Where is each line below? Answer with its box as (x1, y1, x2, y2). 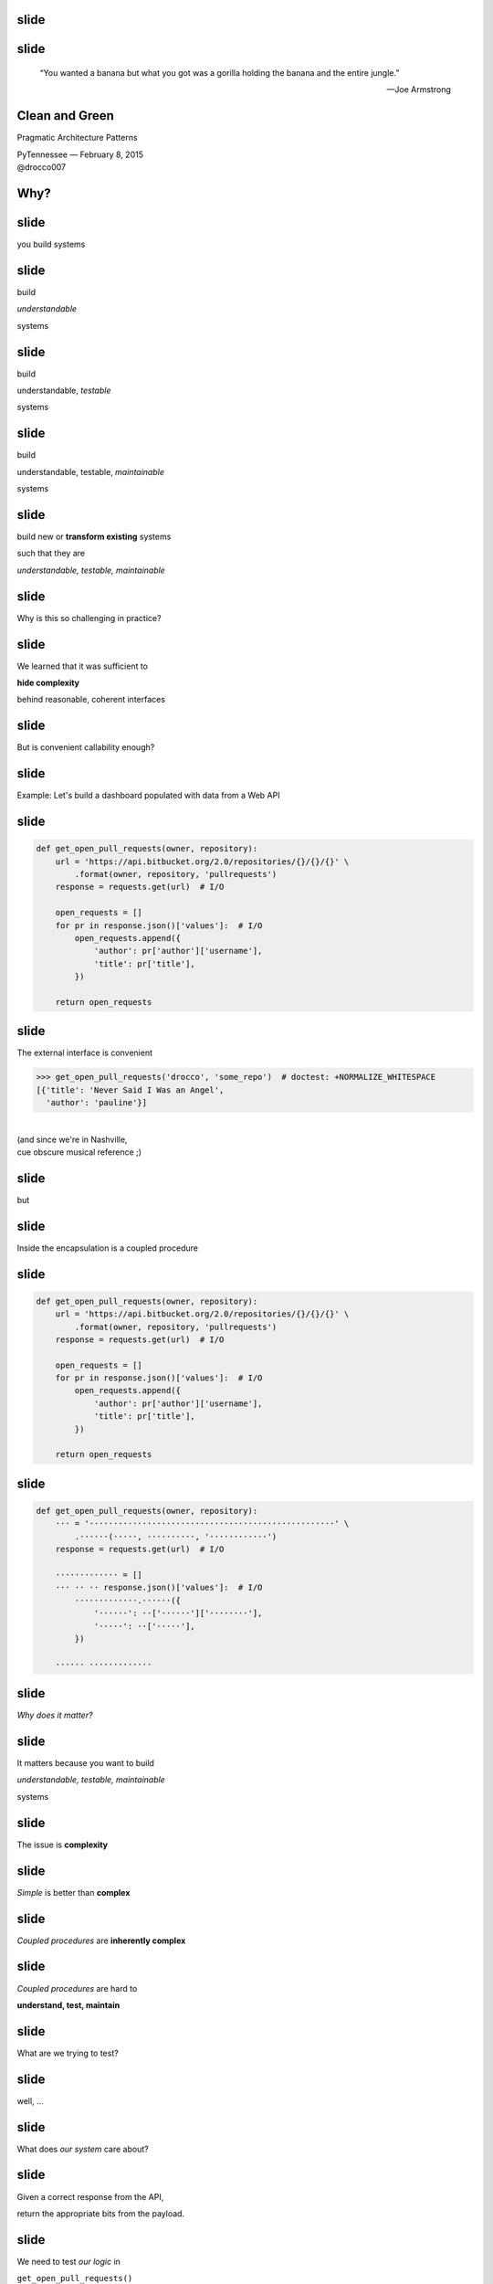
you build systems (16, 238, 86, 250)
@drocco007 (16, 162, 67, 173)
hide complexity (16, 677, 80, 688)
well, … (16, 2095, 45, 2106)
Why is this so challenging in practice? (16, 612, 162, 623)
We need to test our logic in (16, 2256, 121, 2267)
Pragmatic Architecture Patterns (16, 132, 138, 143)
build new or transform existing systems (16, 531, 172, 542)
